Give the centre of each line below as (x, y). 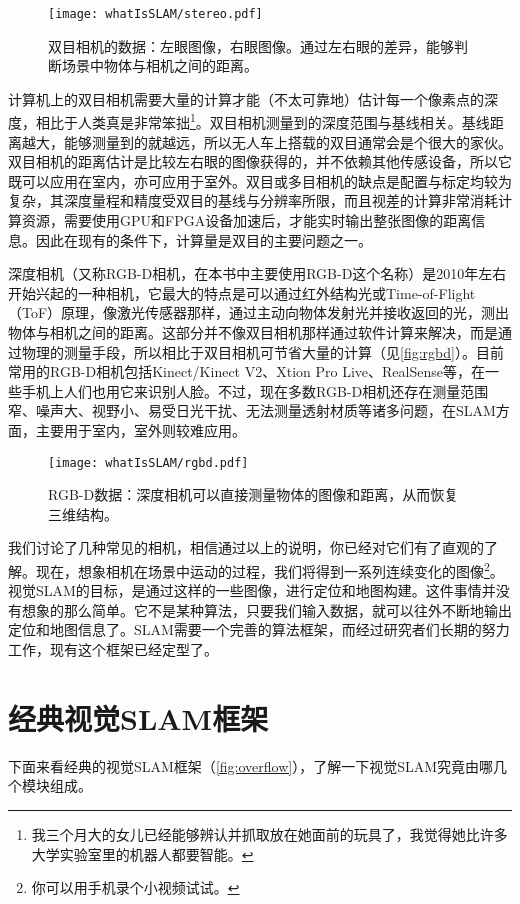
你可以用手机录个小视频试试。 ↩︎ (135, 887)
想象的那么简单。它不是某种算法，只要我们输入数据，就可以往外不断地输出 (266, 609)
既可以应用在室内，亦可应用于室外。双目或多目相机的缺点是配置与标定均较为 (260, 180)
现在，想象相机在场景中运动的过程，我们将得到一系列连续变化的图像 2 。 (269, 569)
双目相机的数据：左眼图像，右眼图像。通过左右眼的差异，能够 (251, 45)
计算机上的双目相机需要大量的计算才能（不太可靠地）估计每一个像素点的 (246, 98)
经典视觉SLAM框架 (138, 717)
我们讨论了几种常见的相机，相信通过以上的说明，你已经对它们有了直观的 (246, 547)
